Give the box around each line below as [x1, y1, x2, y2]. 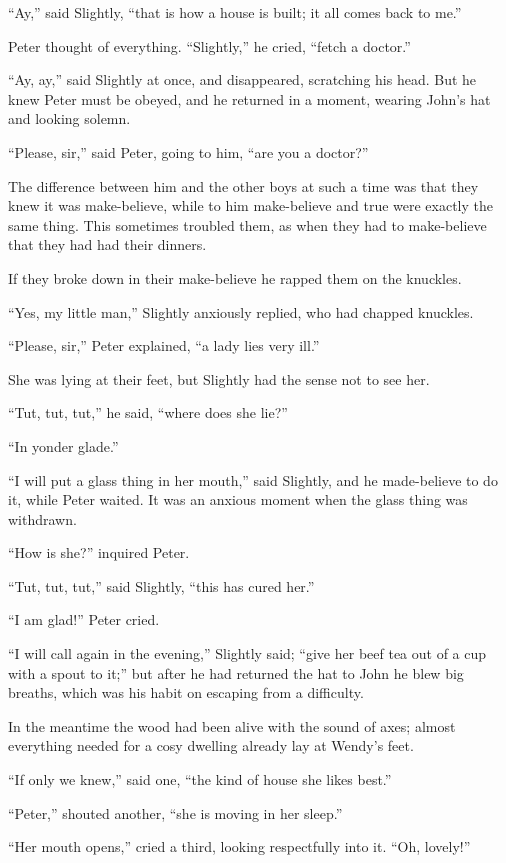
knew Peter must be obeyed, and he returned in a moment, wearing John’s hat [8, 88, 491, 109]
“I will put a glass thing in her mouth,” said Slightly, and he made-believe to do [8, 469, 498, 490]
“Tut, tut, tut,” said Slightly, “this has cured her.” [8, 575, 315, 596]
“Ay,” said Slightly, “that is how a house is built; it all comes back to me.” [8, 2, 462, 22]
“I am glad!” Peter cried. [8, 609, 160, 630]
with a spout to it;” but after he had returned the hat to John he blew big [8, 662, 464, 683]
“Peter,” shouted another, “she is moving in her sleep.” [8, 802, 343, 823]
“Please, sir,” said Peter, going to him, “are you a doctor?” [8, 141, 369, 162]
